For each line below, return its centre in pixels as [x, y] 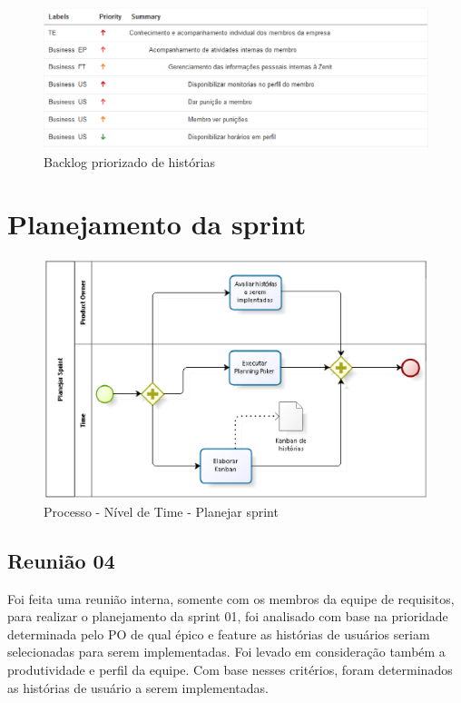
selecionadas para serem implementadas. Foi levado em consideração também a [226, 652]
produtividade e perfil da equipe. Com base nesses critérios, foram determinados [230, 669]
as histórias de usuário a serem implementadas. [138, 687]
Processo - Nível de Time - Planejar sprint [161, 511]
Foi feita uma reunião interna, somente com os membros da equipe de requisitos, [231, 598]
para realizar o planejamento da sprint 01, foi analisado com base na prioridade [228, 616]
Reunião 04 [61, 560]
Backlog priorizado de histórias [130, 161]
